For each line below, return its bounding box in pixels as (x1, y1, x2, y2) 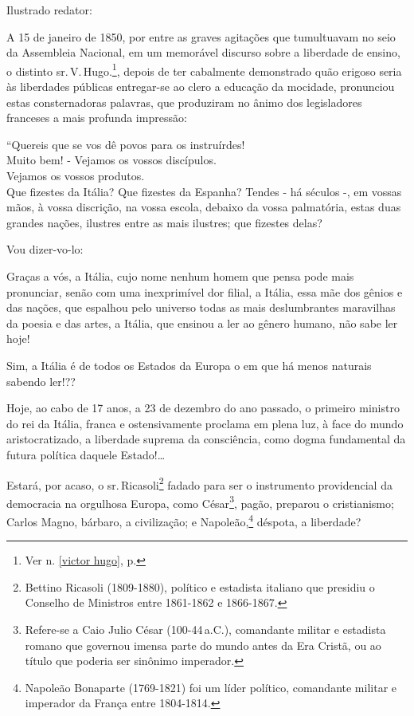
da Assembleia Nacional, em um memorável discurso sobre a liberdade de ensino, (6, 44, 400, 61)
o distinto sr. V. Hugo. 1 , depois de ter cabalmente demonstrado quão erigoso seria (6, 60, 402, 79)
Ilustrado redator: (6, 2, 92, 18)
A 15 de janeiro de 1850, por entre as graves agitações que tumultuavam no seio (6, 28, 396, 45)
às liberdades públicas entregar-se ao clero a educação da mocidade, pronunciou (6, 78, 395, 95)
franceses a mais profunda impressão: (6, 109, 187, 126)
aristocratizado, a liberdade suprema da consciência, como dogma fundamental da (6, 431, 406, 447)
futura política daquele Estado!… (6, 446, 166, 462)
